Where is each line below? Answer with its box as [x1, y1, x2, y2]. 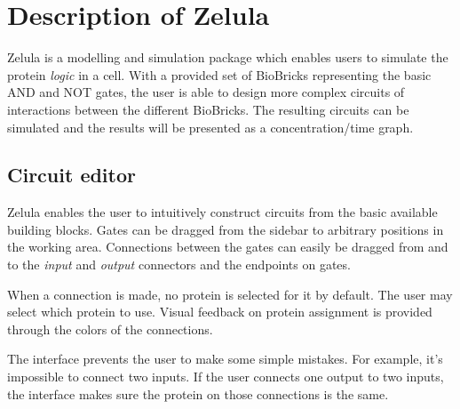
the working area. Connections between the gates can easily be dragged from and [7, 237, 448, 256]
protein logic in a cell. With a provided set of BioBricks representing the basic [7, 65, 432, 84]
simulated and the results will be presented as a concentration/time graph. [7, 117, 414, 136]
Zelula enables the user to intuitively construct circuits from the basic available [7, 203, 438, 221]
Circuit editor [7, 161, 136, 188]
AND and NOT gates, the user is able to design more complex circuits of [7, 83, 405, 101]
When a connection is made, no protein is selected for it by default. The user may [7, 285, 453, 303]
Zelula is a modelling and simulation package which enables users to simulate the [7, 48, 448, 67]
